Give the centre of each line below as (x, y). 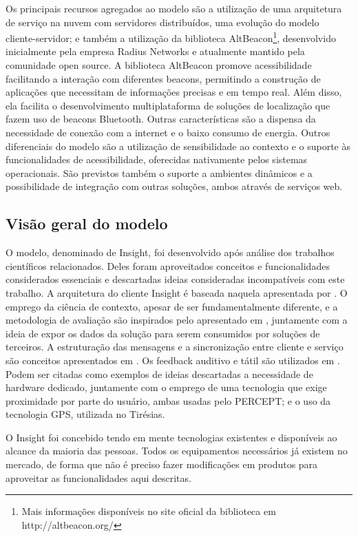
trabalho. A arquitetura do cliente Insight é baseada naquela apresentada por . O (177, 292)
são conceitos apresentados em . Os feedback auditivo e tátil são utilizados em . (173, 360)
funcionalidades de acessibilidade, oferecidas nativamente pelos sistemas (157, 159)
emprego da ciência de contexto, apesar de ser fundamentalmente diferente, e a (172, 306)
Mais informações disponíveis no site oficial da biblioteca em (149, 511)
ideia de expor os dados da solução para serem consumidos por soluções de (163, 333)
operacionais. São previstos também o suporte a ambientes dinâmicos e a (159, 172)
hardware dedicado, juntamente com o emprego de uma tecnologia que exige (166, 387)
